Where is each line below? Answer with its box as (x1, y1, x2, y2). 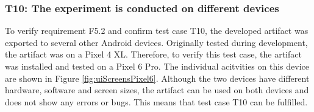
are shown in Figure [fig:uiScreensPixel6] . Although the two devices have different (5, 71, 310, 84)
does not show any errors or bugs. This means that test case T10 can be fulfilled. (5, 95, 308, 108)
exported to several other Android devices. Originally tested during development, (5, 36, 308, 48)
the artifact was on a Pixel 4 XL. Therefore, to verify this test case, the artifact (5, 48, 302, 61)
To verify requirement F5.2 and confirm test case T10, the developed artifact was (5, 24, 309, 37)
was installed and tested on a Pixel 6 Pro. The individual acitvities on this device (5, 60, 309, 72)
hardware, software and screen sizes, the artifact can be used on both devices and (5, 84, 309, 96)
